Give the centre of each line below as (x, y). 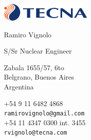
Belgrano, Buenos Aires (39, 77)
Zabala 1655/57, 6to (34, 67)
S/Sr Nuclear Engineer (38, 51)
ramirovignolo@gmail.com (44, 114)
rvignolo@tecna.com (35, 133)
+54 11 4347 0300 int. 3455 (45, 122)
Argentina (19, 86)
